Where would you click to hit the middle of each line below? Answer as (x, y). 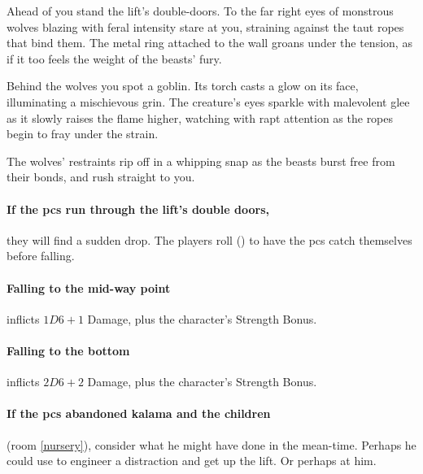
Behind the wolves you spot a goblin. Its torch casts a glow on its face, (183, 86)
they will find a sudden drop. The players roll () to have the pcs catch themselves (209, 239)
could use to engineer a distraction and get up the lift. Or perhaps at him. (192, 461)
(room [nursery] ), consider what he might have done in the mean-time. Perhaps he (211, 444)
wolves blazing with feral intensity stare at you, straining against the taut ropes (205, 26)
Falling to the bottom (68, 350)
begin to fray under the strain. (83, 134)
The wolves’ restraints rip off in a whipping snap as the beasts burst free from (201, 161)
